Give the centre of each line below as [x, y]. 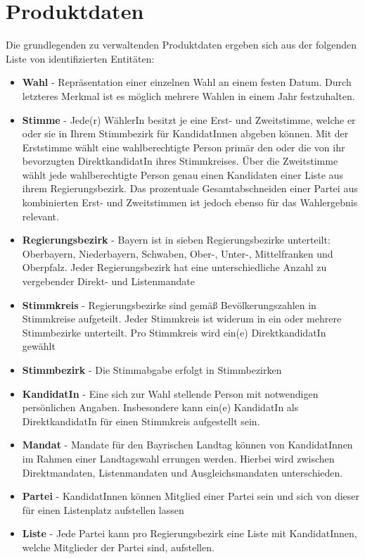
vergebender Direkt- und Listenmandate [109, 281]
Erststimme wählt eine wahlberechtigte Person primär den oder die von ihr [184, 147]
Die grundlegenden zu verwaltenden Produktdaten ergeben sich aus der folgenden [181, 45]
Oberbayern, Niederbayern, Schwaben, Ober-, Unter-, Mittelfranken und [178, 253]
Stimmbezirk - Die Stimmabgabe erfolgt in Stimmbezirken [152, 370]
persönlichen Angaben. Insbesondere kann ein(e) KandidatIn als [160, 407]
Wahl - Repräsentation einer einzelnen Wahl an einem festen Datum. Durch [187, 82]
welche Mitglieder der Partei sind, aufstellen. [118, 547]
